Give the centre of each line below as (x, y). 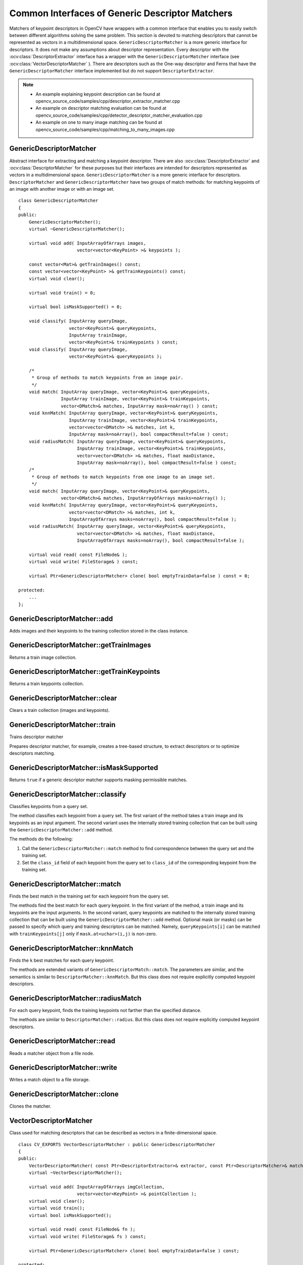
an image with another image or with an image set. (62, 189)
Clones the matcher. (30, 1106)
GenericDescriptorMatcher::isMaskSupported (84, 767)
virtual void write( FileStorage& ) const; (83, 562)
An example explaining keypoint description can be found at (98, 94)
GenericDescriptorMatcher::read (62, 1041)
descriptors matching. (32, 753)
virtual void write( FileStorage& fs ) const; (87, 1236)
